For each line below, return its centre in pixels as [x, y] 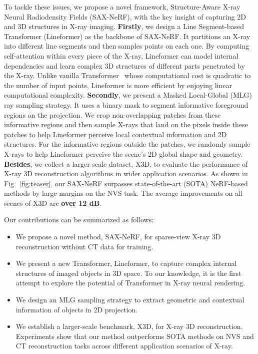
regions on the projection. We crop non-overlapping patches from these [112, 114]
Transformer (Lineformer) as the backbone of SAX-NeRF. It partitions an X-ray [127, 36]
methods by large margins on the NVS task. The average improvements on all [123, 193]
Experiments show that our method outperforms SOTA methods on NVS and [135, 336]
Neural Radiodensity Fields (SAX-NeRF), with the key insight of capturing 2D [125, 16]
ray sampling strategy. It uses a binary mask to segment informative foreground [126, 104]
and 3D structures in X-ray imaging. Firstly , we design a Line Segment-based [124, 26]
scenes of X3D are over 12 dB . [53, 203]
